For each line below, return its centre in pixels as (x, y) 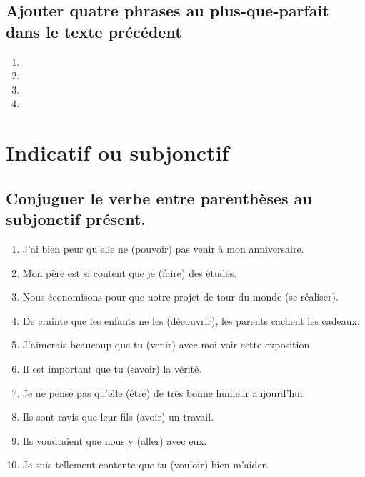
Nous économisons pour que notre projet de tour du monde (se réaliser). (180, 297)
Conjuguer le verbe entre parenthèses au (159, 197)
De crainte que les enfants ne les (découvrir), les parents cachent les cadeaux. (191, 320)
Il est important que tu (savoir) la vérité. (112, 368)
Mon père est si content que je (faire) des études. (130, 272)
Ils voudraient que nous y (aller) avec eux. (115, 440)
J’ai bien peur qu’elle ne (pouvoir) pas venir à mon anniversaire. (163, 248)
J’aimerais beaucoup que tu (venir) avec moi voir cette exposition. (167, 345)
